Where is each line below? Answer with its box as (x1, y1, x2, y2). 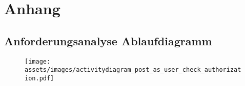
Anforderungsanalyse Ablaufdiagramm (4, 33, 212, 48)
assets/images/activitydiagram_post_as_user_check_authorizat (25, 66, 241, 74)
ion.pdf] (25, 74, 54, 82)
